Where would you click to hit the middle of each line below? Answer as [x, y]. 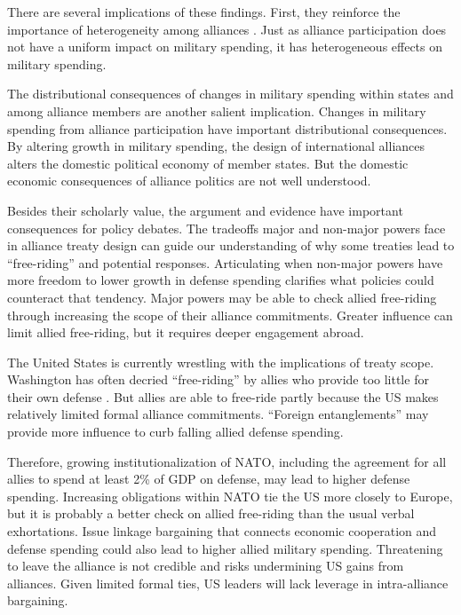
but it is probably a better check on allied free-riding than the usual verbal [211, 513]
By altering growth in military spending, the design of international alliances [216, 146]
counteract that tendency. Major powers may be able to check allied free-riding [222, 297]
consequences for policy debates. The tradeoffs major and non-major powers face [227, 228]
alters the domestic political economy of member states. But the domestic [208, 163]
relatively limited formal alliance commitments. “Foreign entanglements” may [218, 414]
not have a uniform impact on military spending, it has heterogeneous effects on [225, 47]
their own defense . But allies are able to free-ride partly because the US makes [223, 396]
